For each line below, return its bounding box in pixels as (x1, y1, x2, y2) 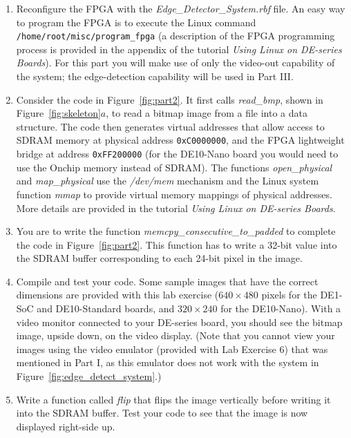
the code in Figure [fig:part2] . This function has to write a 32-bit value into (16, 237, 337, 251)
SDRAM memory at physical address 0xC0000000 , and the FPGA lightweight (16, 133, 345, 147)
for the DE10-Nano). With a (220, 301, 341, 316)
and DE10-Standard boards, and (37, 301, 175, 316)
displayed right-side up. (16, 419, 115, 433)
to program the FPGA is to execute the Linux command (16, 15, 256, 29)
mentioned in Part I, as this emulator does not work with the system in (16, 355, 319, 370)
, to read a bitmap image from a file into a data (106, 106, 307, 120)
